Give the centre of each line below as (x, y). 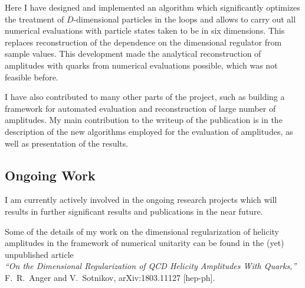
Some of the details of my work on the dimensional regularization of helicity (142, 231)
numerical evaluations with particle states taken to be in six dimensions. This (145, 30)
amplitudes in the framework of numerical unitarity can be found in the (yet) (145, 243)
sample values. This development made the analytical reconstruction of (133, 54)
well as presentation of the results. (67, 143)
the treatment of (35, 19)
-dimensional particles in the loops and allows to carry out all (185, 19)
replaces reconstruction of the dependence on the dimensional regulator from (143, 42)
